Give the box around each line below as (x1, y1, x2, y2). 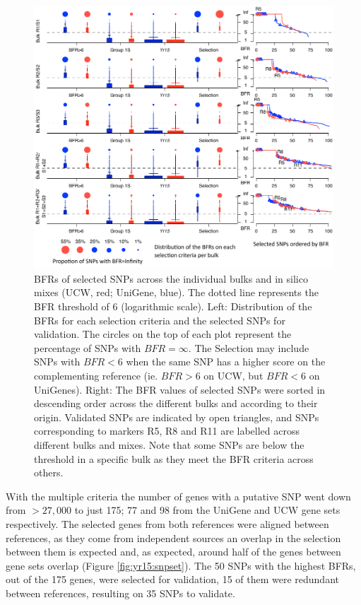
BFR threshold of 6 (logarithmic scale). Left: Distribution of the (34, 299, 312, 314)
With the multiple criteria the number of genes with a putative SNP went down (6, 488, 351, 503)
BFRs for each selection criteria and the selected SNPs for (34, 312, 285, 327)
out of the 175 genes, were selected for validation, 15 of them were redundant (6, 572, 339, 587)
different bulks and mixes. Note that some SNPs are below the (34, 437, 304, 452)
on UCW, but (203, 368, 264, 383)
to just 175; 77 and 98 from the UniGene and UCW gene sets (74, 503, 341, 517)
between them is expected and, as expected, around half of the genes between (6, 544, 341, 559)
